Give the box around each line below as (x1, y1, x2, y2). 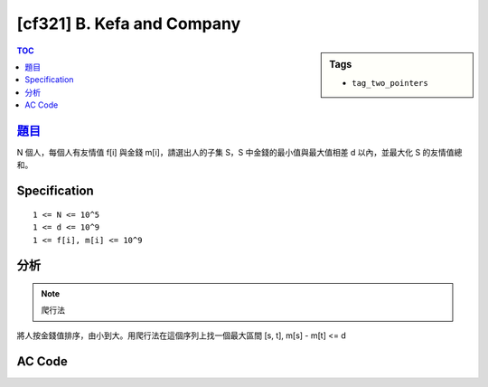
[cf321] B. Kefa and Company (16, 14, 241, 33)
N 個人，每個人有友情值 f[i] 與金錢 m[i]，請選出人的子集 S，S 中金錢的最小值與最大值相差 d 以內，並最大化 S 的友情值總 (16, 147, 463, 158)
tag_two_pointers (352, 78, 428, 88)
